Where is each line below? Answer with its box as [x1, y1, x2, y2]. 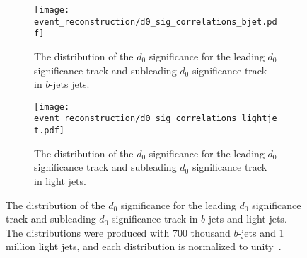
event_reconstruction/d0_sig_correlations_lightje [34, 113, 277, 124]
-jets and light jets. [205, 211, 287, 226]
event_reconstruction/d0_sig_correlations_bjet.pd [34, 16, 277, 27]
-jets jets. [50, 77, 90, 91]
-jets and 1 [238, 225, 284, 240]
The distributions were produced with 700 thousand [6, 225, 231, 240]
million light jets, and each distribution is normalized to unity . [6, 239, 282, 254]
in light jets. [34, 173, 86, 188]
